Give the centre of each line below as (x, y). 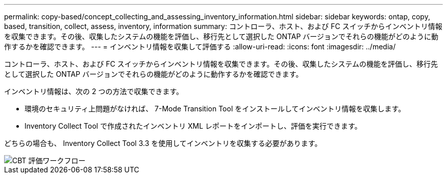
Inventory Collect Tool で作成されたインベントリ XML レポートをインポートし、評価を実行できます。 (193, 126)
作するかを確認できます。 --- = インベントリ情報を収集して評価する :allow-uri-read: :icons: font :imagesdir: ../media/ (200, 47)
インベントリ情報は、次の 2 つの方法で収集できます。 (94, 91)
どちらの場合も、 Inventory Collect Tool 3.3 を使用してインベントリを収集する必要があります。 (163, 143)
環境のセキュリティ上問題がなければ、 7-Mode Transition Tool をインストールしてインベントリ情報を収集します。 (215, 109)
